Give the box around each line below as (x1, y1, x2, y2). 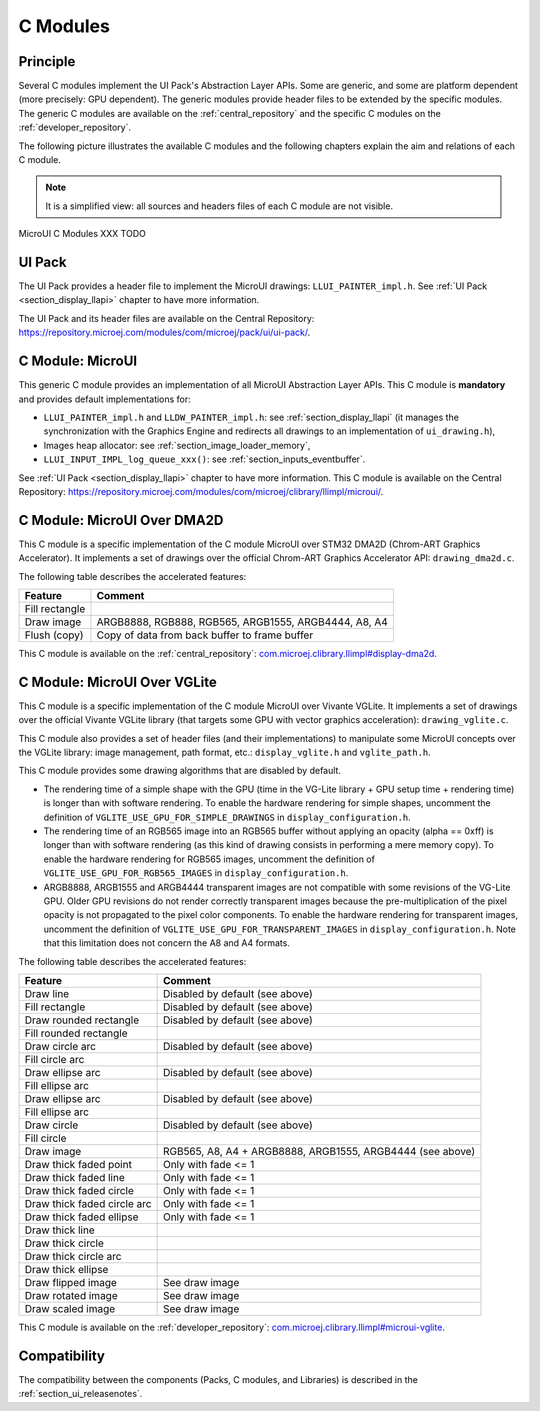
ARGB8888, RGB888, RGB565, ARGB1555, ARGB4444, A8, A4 (96, 615, 389, 629)
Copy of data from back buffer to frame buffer (96, 628, 314, 642)
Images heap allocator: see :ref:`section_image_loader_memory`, (43, 439, 311, 451)
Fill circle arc (24, 1052, 85, 1066)
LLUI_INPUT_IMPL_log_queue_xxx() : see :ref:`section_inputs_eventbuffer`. (43, 453, 366, 465)
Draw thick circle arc (24, 1249, 122, 1263)
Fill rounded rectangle (24, 1026, 128, 1040)
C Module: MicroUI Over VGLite (18, 673, 217, 690)
